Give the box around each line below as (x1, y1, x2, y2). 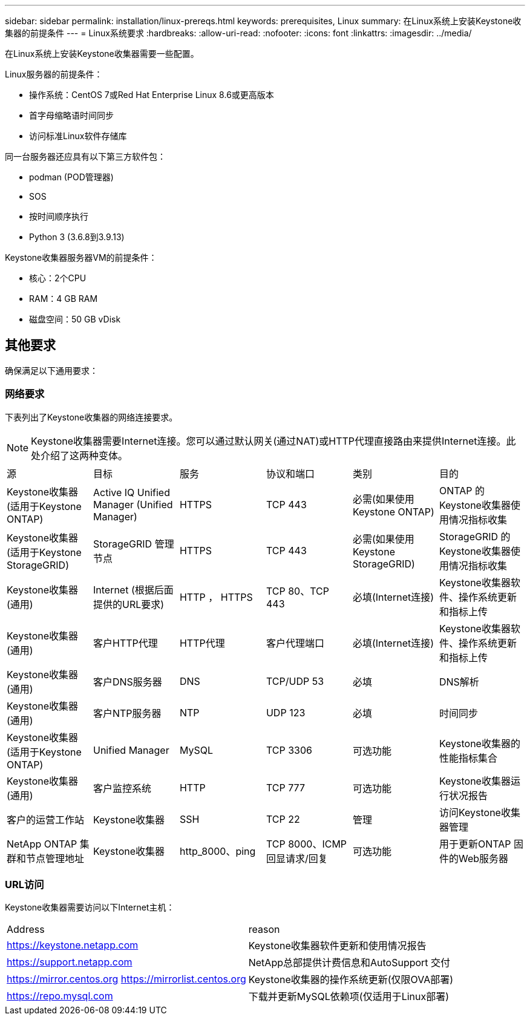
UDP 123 (266, 706, 306, 719)
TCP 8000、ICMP (266, 837, 347, 850)
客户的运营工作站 (7, 813, 85, 826)
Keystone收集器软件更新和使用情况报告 (248, 940, 427, 952)
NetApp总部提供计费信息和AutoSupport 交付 (248, 956, 451, 969)
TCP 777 (266, 781, 305, 794)
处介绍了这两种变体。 (31, 449, 128, 462)
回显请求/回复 (266, 852, 328, 865)
